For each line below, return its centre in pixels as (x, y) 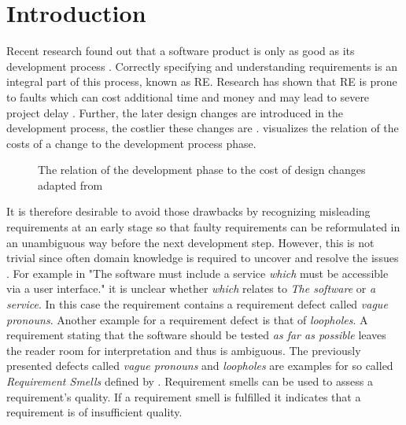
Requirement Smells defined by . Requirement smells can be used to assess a (190, 381)
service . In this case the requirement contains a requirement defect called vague (197, 304)
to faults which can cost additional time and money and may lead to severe (188, 96)
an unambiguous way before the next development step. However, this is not (190, 242)
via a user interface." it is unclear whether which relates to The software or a (191, 288)
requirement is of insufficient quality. (94, 412)
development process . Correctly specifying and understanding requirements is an (202, 66)
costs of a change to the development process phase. (131, 143)
